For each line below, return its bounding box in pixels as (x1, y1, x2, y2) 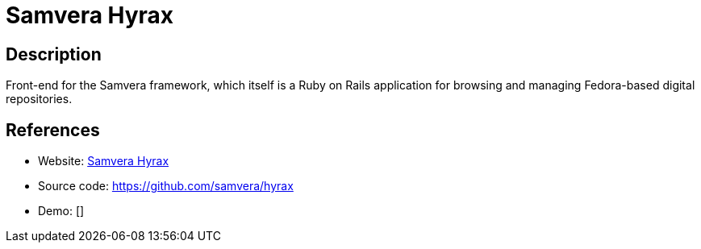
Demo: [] (38, 204, 85, 218)
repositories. (6, 92, 73, 106)
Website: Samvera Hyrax (38, 154, 169, 168)
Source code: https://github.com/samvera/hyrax (38, 179, 294, 193)
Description (6, 44, 102, 64)
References (6, 119, 100, 140)
